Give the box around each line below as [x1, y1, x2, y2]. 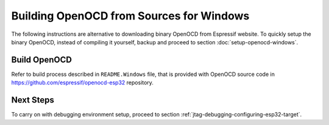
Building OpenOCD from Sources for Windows [11, 9, 250, 22]
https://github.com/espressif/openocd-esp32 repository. [11, 79, 154, 86]
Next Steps [11, 95, 54, 106]
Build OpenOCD [11, 55, 73, 65]
